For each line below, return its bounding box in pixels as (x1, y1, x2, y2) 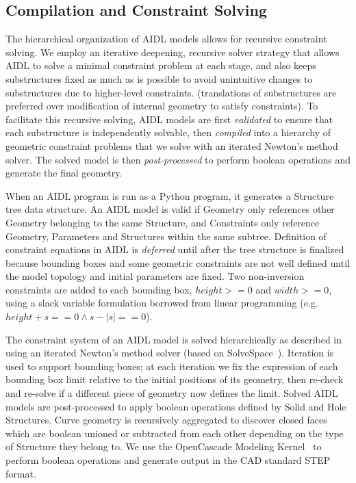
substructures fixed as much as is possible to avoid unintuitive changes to (5, 71, 313, 86)
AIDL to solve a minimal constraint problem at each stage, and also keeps (5, 58, 316, 73)
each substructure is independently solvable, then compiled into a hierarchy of (5, 125, 331, 140)
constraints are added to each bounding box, (5, 282, 192, 296)
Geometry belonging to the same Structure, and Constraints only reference (5, 215, 320, 229)
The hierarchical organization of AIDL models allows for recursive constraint (5, 31, 327, 46)
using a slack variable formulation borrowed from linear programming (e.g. (5, 296, 318, 310)
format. (5, 466, 36, 480)
